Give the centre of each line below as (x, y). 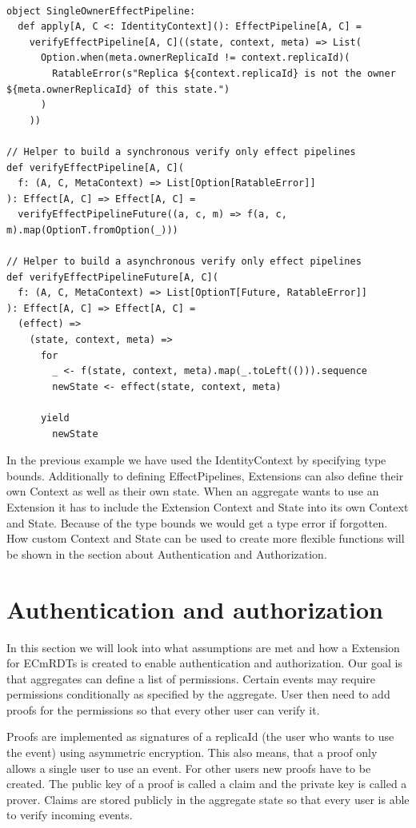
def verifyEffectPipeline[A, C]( (95, 167)
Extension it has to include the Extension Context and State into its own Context (208, 507)
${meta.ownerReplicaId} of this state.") (118, 89)
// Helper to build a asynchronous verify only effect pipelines (184, 262)
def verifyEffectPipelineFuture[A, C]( (112, 277)
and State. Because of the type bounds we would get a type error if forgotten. (197, 522)
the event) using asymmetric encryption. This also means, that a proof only (192, 752)
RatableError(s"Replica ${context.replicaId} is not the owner (224, 73)
